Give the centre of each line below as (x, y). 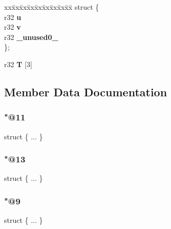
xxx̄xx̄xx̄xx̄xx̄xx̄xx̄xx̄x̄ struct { (52, 7)
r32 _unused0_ (31, 37)
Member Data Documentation (86, 91)
